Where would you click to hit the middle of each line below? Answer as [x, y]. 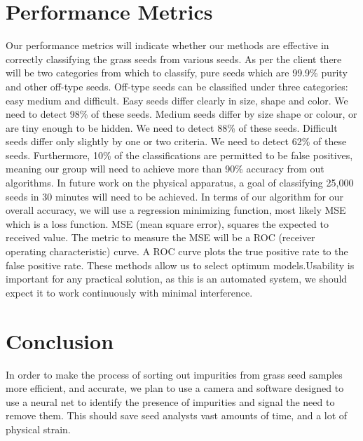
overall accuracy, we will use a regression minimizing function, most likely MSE [176, 210]
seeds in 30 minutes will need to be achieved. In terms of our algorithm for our [174, 196]
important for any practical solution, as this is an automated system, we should [177, 279]
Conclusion [60, 340]
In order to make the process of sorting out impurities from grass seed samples [174, 374]
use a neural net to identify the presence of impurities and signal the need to [170, 401]
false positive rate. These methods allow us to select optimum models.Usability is [180, 265]
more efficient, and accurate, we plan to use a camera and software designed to [175, 388]
